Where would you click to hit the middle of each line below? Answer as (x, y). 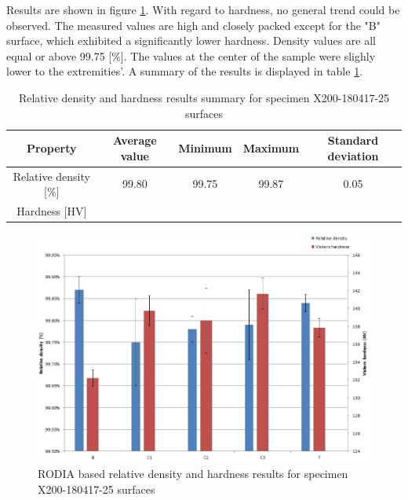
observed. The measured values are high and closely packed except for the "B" (193, 25)
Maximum (271, 147)
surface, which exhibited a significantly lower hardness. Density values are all (191, 40)
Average (135, 140)
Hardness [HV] (52, 211)
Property (52, 147)
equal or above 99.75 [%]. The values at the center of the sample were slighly (191, 55)
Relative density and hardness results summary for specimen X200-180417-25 (204, 97)
